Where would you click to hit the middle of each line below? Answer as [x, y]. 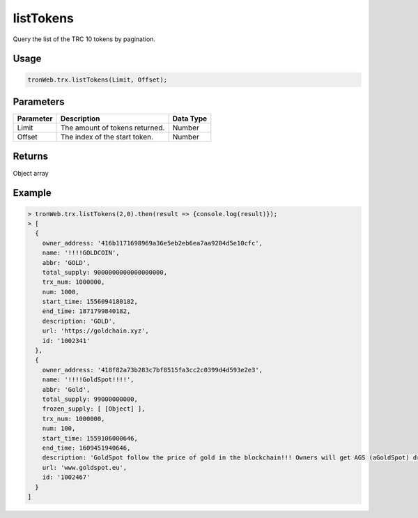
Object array [31, 173]
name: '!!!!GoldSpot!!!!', [88, 380]
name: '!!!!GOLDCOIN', [81, 253]
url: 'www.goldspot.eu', [85, 467]
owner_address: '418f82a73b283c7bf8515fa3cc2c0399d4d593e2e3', [153, 370]
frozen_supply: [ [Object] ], [94, 409]
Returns [31, 157]
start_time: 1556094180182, [90, 302]
